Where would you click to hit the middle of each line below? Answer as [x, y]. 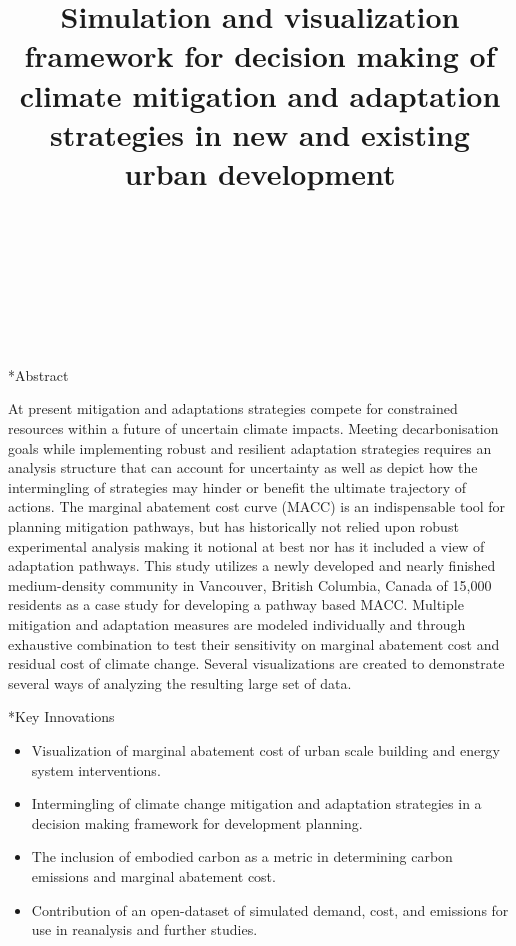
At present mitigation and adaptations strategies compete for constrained [233, 408]
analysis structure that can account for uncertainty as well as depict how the [243, 467]
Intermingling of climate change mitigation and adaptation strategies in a [256, 803]
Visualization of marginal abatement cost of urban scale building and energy [266, 749]
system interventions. [96, 769]
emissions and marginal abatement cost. [153, 875]
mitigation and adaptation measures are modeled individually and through [237, 623]
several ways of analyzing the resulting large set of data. [180, 682]
